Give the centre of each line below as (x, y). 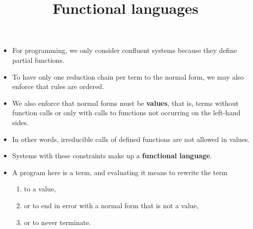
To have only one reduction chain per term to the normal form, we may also (128, 76)
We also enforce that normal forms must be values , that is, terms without (125, 103)
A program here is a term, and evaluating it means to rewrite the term (120, 172)
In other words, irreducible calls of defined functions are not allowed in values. (131, 139)
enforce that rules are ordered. (58, 86)
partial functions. (38, 60)
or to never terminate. (58, 222)
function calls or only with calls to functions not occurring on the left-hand (126, 113)
